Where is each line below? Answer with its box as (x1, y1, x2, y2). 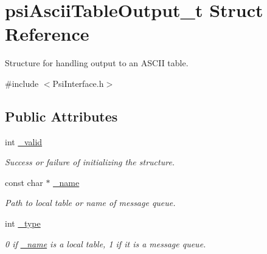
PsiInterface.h (52, 77, 104, 89)
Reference (5, 21, 89, 46)
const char (5, 176, 43, 188)
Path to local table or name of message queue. (5, 196, 176, 209)
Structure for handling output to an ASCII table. (5, 57, 189, 69)
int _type (5, 217, 41, 230)
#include (5, 77, 39, 89)
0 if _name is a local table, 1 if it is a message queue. (5, 237, 206, 250)
